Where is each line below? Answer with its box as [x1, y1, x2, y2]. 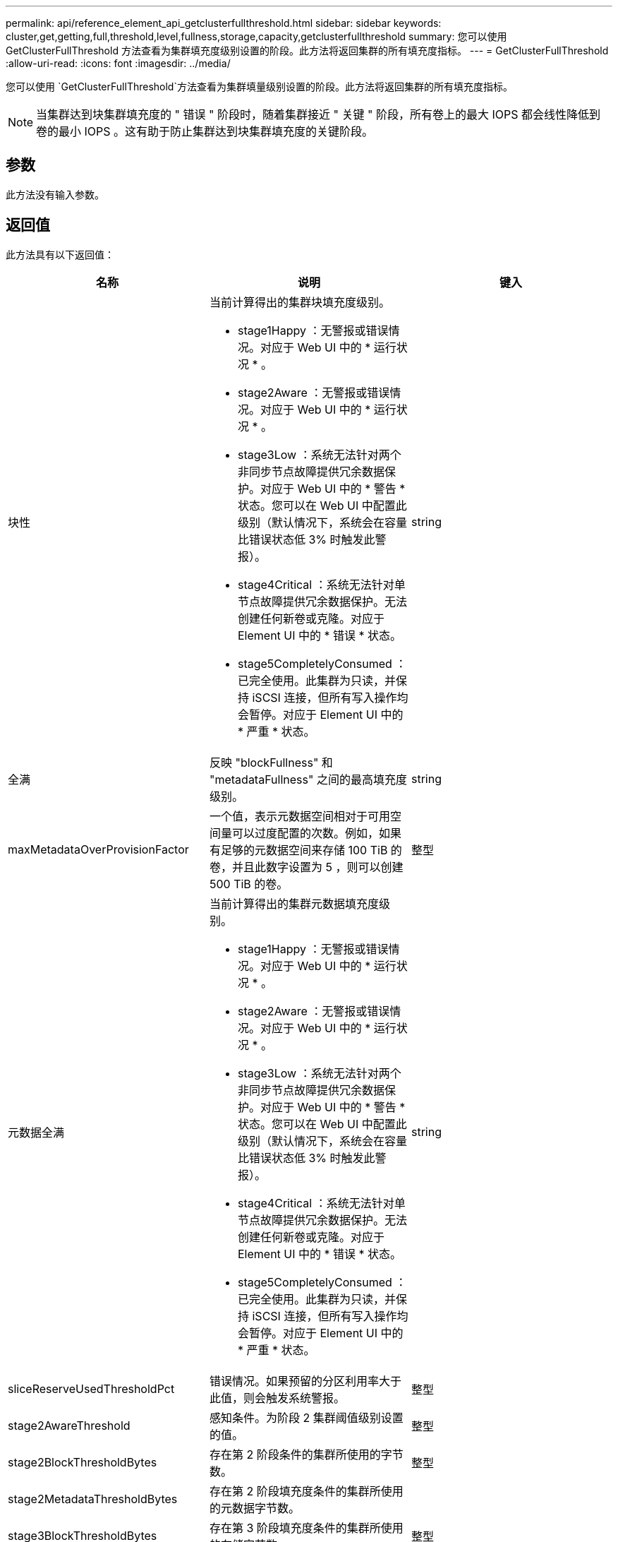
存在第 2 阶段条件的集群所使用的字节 [209, 1447, 404, 1462]
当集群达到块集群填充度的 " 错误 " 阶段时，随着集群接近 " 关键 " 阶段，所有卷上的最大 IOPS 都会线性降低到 [36, 107, 600, 121]
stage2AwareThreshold [8, 1418, 131, 1433]
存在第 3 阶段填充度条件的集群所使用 [209, 1520, 404, 1535]
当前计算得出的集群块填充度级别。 [209, 294, 390, 309]
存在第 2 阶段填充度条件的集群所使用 [209, 1483, 404, 1498]
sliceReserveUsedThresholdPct [8, 1381, 175, 1396]
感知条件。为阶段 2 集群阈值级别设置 [209, 1410, 404, 1425]
